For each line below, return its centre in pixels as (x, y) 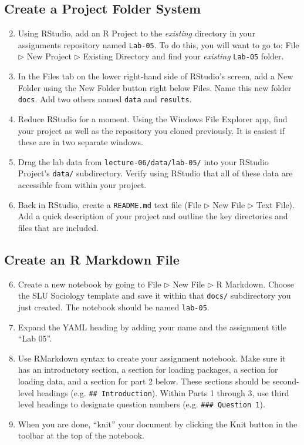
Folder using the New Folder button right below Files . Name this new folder (155, 87)
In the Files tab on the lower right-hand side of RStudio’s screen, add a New (156, 76)
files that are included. (58, 227)
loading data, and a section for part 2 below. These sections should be (144, 381)
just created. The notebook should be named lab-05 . (114, 307)
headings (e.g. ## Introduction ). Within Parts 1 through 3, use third (163, 392)
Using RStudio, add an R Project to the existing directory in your (136, 33)
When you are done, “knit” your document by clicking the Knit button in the (158, 424)
